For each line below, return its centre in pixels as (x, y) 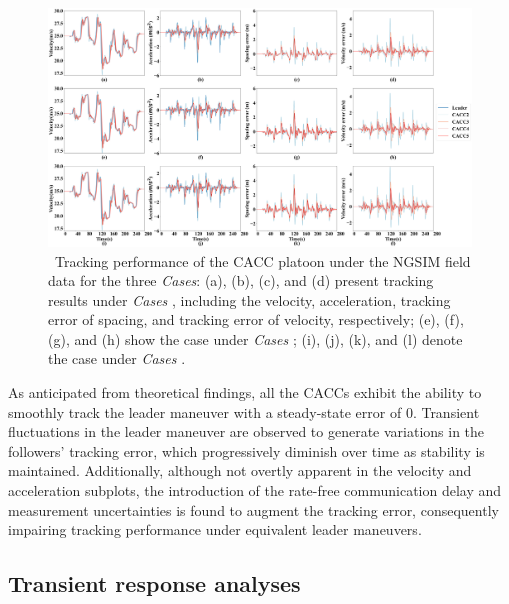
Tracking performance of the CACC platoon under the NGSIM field (262, 260)
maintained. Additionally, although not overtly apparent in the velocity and (240, 470)
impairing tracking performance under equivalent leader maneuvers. (215, 529)
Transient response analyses (154, 583)
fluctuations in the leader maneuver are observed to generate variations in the (246, 431)
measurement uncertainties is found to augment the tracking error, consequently (253, 509)
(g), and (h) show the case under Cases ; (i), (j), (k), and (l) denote (255, 338)
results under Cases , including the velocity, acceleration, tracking (249, 299)
